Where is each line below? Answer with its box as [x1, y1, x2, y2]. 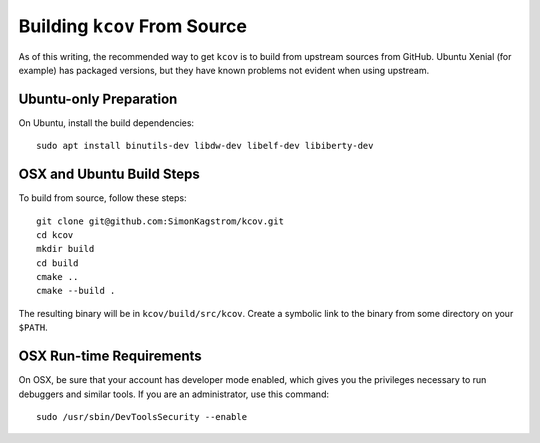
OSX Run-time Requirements [18, 348, 202, 365]
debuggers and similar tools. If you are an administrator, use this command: [18, 388, 330, 400]
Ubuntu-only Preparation [18, 90, 178, 107]
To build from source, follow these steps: [18, 192, 187, 204]
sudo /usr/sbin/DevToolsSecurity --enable [36, 411, 248, 422]
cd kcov [36, 229, 74, 240]
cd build [36, 257, 79, 269]
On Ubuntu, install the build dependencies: [18, 116, 195, 129]
